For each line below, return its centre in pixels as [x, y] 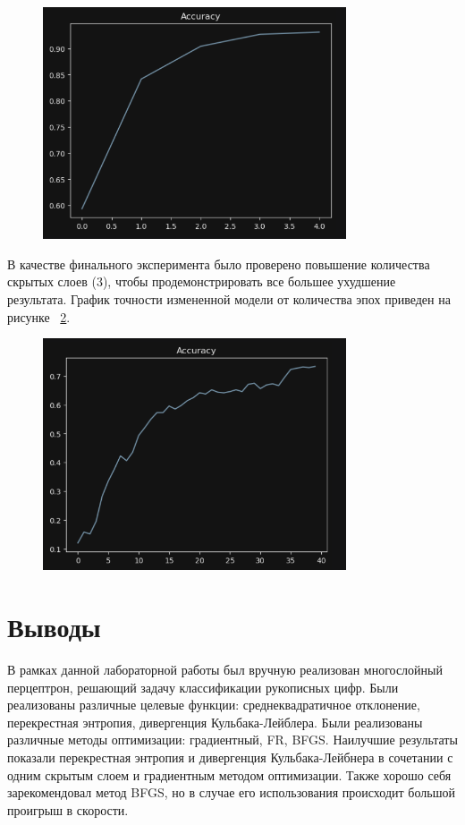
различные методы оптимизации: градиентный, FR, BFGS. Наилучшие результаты [232, 740]
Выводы [54, 626]
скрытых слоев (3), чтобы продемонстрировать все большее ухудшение [202, 281]
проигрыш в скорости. [68, 809]
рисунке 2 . [39, 316]
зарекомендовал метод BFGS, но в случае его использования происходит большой [231, 792]
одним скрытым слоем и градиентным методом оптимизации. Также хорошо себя [229, 774]
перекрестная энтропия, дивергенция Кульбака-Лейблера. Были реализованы [215, 722]
